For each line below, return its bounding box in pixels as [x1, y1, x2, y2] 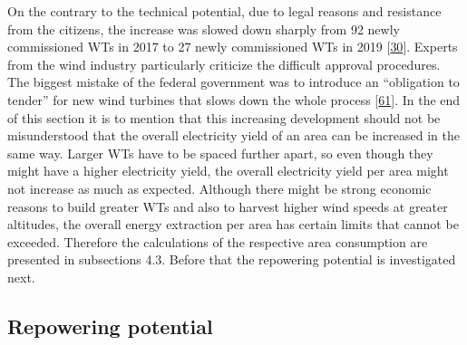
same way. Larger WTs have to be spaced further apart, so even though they [7, 143, 433, 162]
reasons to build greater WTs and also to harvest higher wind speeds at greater [7, 196, 448, 216]
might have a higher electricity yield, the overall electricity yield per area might [7, 161, 449, 180]
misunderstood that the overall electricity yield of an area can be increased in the [7, 126, 460, 145]
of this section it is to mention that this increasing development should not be [7, 108, 441, 127]
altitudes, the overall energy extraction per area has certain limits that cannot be [7, 215, 459, 234]
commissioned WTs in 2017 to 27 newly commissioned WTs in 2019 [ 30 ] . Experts [7, 37, 458, 56]
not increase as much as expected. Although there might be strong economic [7, 178, 432, 197]
